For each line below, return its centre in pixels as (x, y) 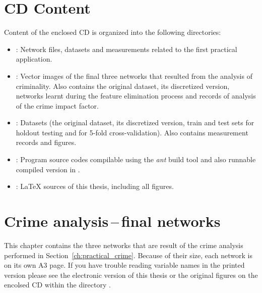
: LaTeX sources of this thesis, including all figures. (95, 186)
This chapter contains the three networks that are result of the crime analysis (124, 245)
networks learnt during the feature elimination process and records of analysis (136, 96)
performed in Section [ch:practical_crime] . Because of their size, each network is (128, 255)
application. (34, 59)
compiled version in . (48, 169)
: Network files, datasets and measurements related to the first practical (126, 49)
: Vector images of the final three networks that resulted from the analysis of (134, 76)
